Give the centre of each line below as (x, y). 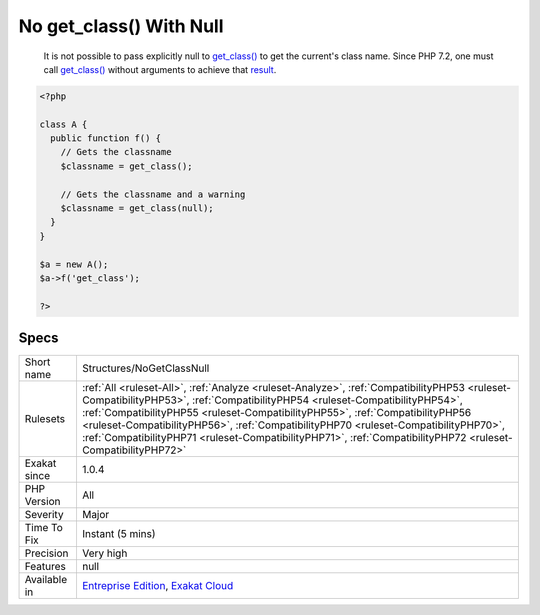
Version (42, 502)
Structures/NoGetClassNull (145, 368)
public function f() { (106, 138)
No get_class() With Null (121, 26)
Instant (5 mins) (118, 534)
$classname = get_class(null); (137, 208)
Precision (46, 553)
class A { (63, 124)
